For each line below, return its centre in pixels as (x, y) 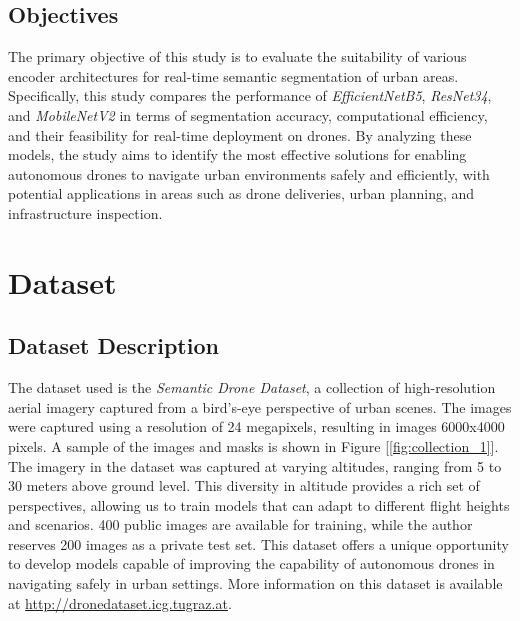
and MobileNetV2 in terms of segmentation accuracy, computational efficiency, (248, 114)
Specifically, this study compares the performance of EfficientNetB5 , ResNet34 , (250, 95)
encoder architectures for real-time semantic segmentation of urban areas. (233, 75)
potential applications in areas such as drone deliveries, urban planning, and (241, 193)
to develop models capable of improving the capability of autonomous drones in (251, 563)
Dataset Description (113, 345)
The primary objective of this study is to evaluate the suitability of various (237, 56)
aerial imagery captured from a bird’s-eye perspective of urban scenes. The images (260, 406)
